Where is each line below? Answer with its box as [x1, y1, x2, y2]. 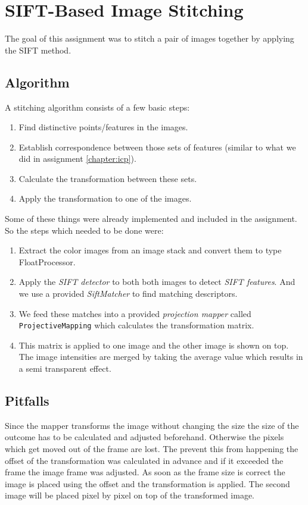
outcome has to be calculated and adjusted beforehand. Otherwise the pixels [5, 431, 284, 443]
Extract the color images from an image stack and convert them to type [18, 244, 282, 256]
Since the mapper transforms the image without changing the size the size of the [5, 419, 299, 431]
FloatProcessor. [18, 255, 76, 268]
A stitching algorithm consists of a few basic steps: [5, 101, 190, 113]
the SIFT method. [5, 43, 71, 56]
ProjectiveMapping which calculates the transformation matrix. [18, 319, 254, 331]
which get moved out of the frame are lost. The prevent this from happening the [5, 443, 298, 455]
